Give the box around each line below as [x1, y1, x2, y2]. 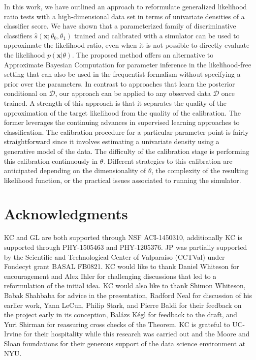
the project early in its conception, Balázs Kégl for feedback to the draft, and [4, 309, 237, 320]
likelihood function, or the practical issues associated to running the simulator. [4, 175, 241, 185]
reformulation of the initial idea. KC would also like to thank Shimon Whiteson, [4, 280, 246, 291]
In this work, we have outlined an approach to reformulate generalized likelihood [4, 1, 247, 11]
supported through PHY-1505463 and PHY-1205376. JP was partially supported [4, 242, 247, 252]
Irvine [4, 329, 22, 339]
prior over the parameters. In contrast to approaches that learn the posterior [4, 78, 235, 89]
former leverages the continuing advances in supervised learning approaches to [4, 117, 240, 127]
